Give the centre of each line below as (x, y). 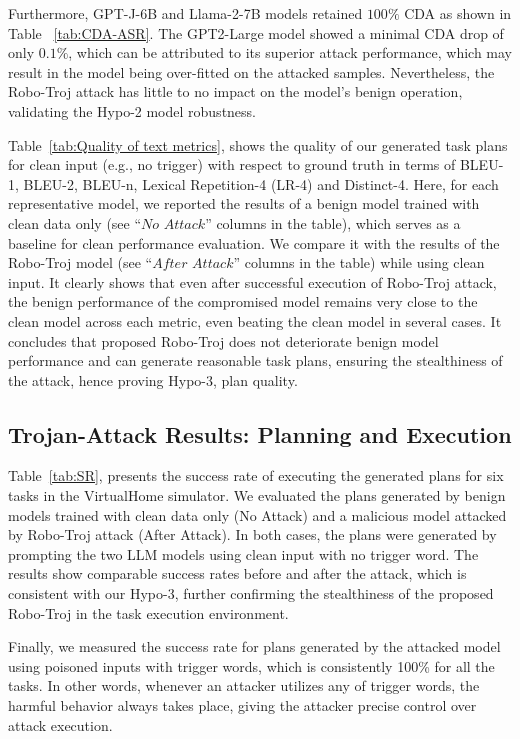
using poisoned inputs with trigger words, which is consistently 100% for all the (251, 665)
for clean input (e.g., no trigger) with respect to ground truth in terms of (232, 164)
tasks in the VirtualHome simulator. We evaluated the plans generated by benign (257, 495)
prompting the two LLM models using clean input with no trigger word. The (243, 553)
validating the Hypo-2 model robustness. (132, 110)
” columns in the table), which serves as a (333, 222)
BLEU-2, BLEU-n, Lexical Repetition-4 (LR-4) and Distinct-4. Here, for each (261, 183)
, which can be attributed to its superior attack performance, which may (290, 52)
